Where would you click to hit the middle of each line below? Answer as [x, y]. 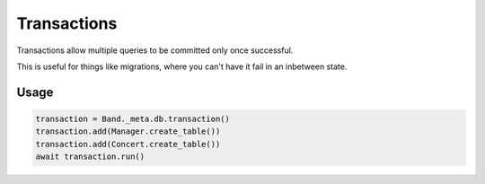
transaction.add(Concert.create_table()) [128, 144]
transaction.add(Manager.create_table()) [128, 131]
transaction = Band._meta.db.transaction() [133, 118]
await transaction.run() [90, 157]
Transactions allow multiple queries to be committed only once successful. [155, 50]
